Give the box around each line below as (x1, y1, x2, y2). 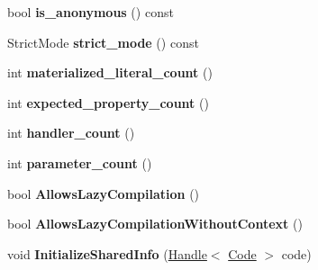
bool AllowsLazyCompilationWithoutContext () (7, 214, 303, 233)
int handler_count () (7, 123, 135, 142)
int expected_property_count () (7, 93, 209, 112)
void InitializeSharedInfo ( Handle (7, 244, 207, 263)
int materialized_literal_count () (7, 63, 213, 82)
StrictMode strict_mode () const (7, 32, 199, 51)
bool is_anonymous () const (7, 3, 174, 21)
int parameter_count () (7, 153, 152, 172)
